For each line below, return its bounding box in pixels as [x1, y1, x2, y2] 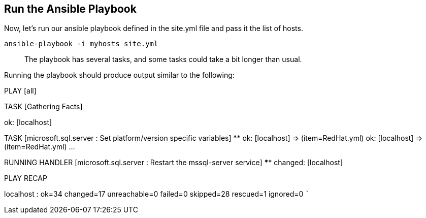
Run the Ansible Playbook [4, 3, 137, 15]
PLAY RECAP [4, 174, 47, 183]
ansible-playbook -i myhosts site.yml [4, 40, 158, 48]
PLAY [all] [4, 86, 37, 96]
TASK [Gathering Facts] [4, 102, 83, 111]
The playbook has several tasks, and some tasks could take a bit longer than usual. [24, 55, 302, 64]
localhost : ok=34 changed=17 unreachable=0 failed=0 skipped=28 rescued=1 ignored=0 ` [4, 190, 310, 199]
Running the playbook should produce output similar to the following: [4, 71, 235, 80]
